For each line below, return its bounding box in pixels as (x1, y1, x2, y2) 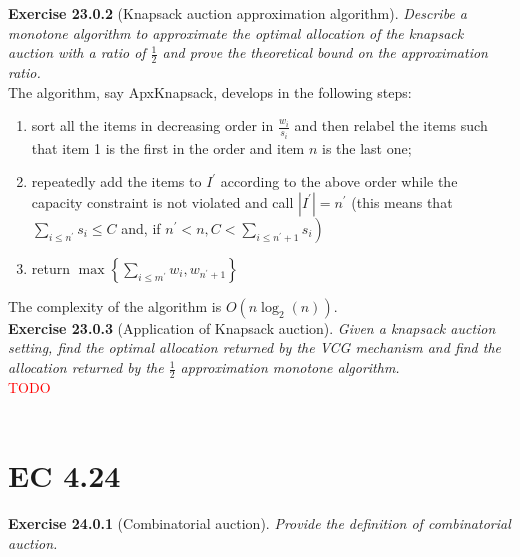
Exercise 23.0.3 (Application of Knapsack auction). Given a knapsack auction (8, 317, 496, 338)
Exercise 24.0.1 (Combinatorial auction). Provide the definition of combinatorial (8, 513, 511, 534)
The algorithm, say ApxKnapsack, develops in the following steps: (8, 81, 412, 102)
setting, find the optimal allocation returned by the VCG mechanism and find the (8, 337, 502, 358)
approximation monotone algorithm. (180, 357, 400, 378)
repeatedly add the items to (31, 171, 202, 192)
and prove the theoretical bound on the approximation (162, 42, 488, 63)
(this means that (351, 191, 453, 212)
